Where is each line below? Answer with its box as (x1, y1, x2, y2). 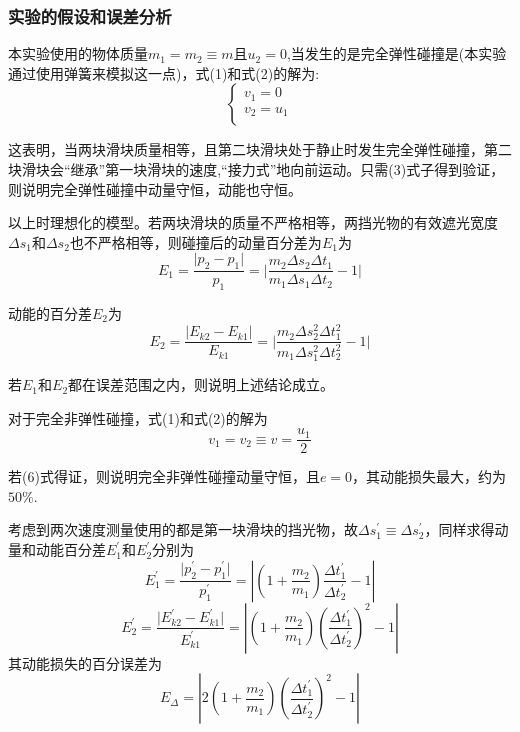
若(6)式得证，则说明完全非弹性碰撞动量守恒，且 (8, 466, 320, 487)
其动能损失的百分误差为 (8, 652, 162, 673)
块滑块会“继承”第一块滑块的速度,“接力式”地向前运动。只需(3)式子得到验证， (8, 159, 505, 179)
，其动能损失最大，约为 (352, 466, 507, 487)
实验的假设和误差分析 (8, 3, 172, 28)
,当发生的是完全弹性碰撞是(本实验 (286, 43, 507, 64)
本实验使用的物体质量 (8, 43, 148, 64)
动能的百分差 (8, 303, 92, 323)
